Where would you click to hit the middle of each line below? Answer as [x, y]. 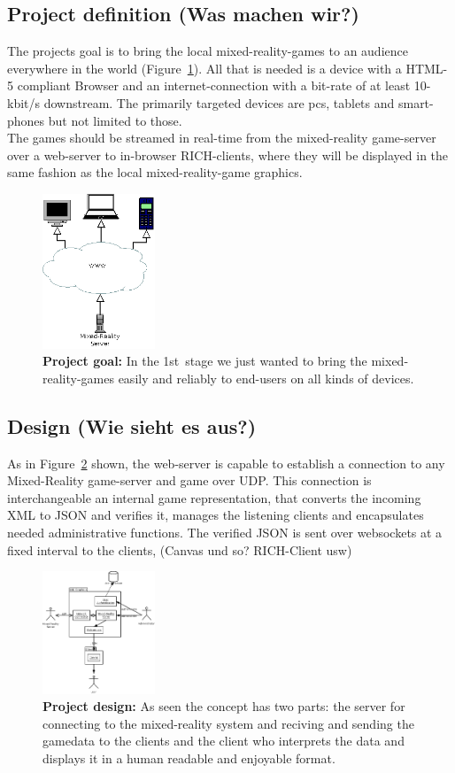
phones [26, 120]
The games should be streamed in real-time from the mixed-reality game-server [222, 138]
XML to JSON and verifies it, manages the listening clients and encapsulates [216, 515]
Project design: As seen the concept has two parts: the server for [224, 706]
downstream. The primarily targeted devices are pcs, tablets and [219, 102]
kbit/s [24, 102]
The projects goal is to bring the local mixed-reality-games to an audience [208, 51]
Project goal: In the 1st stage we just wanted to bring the [205, 361]
